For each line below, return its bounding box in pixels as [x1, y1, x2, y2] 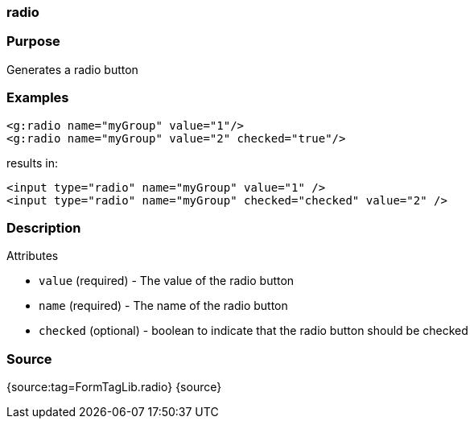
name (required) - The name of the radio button [39, 299, 288, 313]
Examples [6, 89, 69, 106]
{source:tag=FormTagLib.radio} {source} [6, 380, 222, 394]
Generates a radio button [6, 62, 138, 76]
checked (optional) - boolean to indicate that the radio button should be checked [39, 324, 468, 338]
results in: [6, 155, 58, 170]
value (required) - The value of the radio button [39, 274, 295, 288]
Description [6, 219, 81, 236]
